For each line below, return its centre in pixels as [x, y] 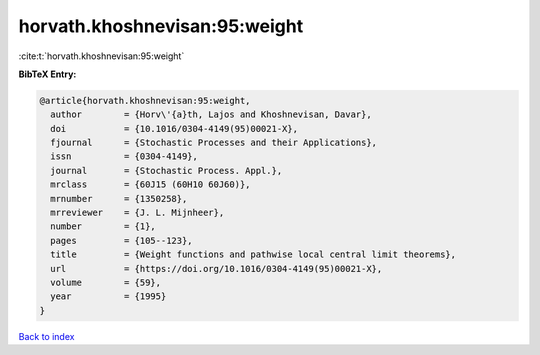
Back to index [46, 336]
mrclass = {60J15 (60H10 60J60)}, [150, 184]
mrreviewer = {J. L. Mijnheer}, [137, 213]
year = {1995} [108, 296]
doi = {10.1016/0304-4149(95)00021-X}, [174, 128]
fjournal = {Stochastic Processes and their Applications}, [214, 143]
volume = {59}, [106, 282]
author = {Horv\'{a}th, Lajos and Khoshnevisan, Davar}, [211, 114]
